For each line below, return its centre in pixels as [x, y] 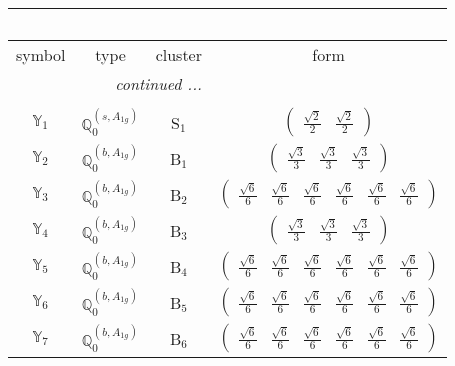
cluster [178, 54]
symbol [41, 54]
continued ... [158, 83]
